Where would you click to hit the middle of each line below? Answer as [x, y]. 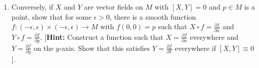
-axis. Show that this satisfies [105, 48]
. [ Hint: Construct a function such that [102, 37]
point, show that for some [52, 16]
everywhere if [196, 48]
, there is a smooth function [153, 16]
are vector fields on [114, 7]
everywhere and [214, 37]
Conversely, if [32, 7]
